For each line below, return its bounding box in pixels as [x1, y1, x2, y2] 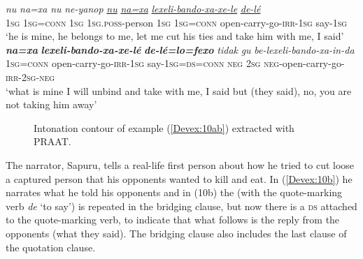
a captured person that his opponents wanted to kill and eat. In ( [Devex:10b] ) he [6, 171, 353, 186]
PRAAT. [34, 134, 71, 149]
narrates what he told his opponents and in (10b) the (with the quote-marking [6, 185, 343, 200]
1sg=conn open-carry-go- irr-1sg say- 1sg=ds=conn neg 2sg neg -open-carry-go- [6, 56, 345, 71]
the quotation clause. [6, 239, 96, 254]
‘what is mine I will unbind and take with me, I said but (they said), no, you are [6, 83, 352, 98]
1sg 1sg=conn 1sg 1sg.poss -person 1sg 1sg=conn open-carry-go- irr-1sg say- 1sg [6, 15, 348, 29]
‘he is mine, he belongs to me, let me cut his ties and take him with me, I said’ [6, 29, 344, 43]
